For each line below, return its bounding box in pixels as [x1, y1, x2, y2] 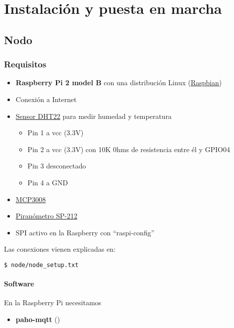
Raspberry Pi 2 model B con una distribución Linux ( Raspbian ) [15, 77, 222, 88]
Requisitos [4, 58, 47, 70]
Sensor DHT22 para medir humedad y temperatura [15, 110, 172, 121]
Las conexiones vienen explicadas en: [4, 244, 116, 254]
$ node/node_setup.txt [4, 261, 79, 269]
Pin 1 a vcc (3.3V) [27, 127, 84, 138]
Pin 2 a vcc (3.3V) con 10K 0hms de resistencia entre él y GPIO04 [27, 144, 230, 154]
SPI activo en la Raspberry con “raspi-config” [15, 227, 155, 237]
